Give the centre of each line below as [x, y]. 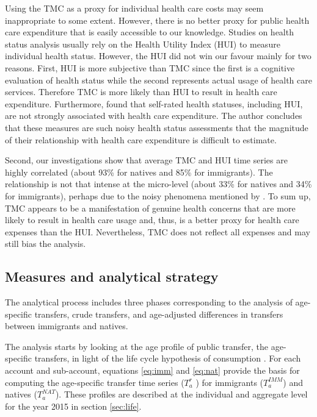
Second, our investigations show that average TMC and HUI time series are [146, 160]
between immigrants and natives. [67, 326]
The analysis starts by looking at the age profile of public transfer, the [137, 346]
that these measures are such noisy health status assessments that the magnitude [157, 127]
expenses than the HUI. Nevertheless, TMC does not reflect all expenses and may [158, 231]
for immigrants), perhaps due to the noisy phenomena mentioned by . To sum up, [158, 195]
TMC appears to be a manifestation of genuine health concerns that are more [150, 208]
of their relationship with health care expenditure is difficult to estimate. [141, 139]
